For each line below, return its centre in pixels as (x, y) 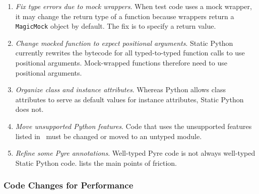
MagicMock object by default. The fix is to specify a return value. (116, 26)
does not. (29, 109)
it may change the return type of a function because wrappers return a (125, 16)
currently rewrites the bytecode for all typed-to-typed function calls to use (130, 53)
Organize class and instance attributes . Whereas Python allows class (120, 89)
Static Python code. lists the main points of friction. (96, 163)
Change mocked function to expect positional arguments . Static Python (124, 43)
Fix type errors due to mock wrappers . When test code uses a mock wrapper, (134, 6)
